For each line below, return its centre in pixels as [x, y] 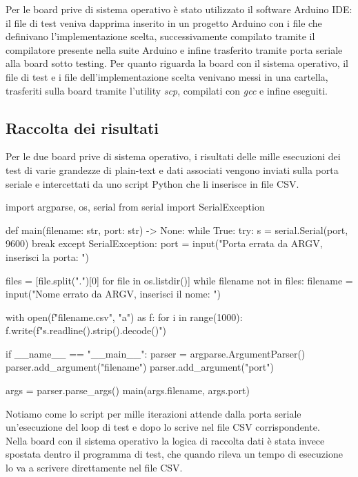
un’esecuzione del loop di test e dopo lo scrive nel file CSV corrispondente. [163, 427]
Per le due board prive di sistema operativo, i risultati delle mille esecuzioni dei [173, 156]
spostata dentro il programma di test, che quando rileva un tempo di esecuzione [174, 454]
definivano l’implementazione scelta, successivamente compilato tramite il [160, 36]
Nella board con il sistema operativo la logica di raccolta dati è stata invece [165, 440]
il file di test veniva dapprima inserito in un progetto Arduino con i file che [164, 22]
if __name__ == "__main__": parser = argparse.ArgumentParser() [156, 353]
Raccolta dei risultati [82, 127]
